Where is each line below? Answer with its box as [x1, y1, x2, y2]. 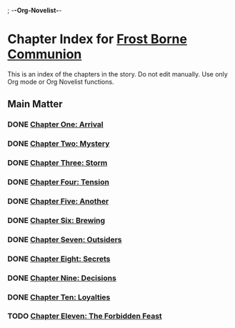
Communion [7, 46, 82, 63]
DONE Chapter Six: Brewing [7, 215, 106, 225]
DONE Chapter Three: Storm [7, 158, 108, 168]
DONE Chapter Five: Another [7, 196, 109, 206]
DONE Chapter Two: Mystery [7, 139, 110, 149]
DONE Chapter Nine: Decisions [7, 273, 116, 283]
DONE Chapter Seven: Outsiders [7, 234, 122, 244]
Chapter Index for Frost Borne [7, 31, 188, 47]
